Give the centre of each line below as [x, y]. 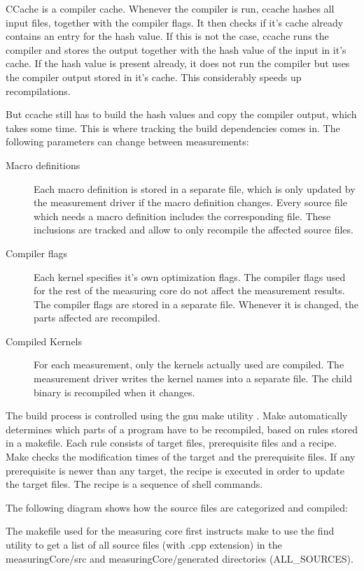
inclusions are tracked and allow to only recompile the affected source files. [194, 230]
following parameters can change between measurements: [127, 142]
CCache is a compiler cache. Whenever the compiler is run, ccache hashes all [170, 8]
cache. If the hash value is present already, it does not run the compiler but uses [178, 63]
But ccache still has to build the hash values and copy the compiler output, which [181, 114]
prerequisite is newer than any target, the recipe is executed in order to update [175, 470]
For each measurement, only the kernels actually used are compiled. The [189, 364]
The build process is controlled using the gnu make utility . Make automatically [177, 415]
